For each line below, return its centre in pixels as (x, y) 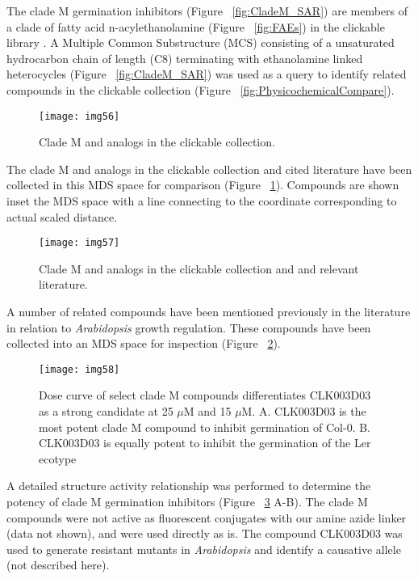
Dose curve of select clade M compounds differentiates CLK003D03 (205, 395)
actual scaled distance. (62, 216)
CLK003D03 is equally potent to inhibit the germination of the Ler (205, 443)
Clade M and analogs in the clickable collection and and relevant (199, 268)
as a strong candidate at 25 (106, 411)
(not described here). (58, 565)
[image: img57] (79, 243)
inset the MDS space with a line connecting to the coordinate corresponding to (202, 201)
